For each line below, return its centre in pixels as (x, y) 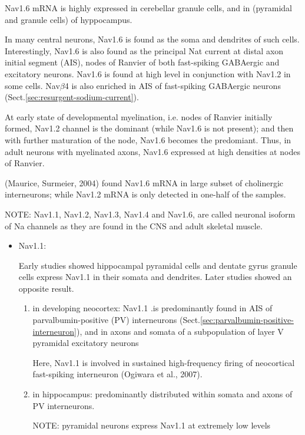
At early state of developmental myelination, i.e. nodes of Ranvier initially (139, 116)
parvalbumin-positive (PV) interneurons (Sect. (116, 320)
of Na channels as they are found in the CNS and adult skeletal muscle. (134, 225)
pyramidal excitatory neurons (86, 343)
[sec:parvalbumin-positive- (247, 320)
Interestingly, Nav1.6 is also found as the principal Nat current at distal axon (144, 50)
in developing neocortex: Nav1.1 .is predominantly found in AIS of (152, 308)
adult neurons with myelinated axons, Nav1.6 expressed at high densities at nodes (152, 151)
